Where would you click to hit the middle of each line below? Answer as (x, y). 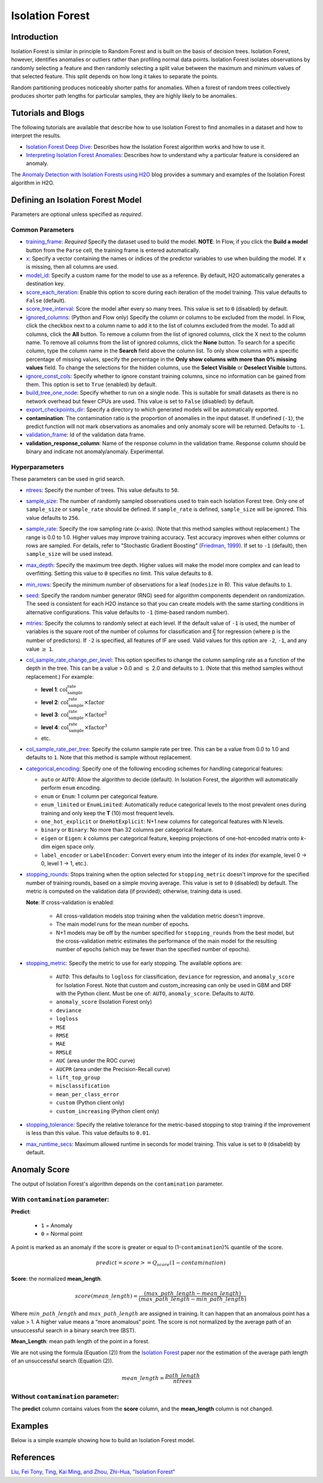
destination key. (45, 284)
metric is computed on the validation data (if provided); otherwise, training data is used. (134, 891)
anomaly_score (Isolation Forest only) (104, 1002)
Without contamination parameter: (65, 1396)
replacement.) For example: (60, 676)
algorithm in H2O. (33, 183)
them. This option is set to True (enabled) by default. (92, 384)
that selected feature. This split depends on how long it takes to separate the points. (115, 76)
